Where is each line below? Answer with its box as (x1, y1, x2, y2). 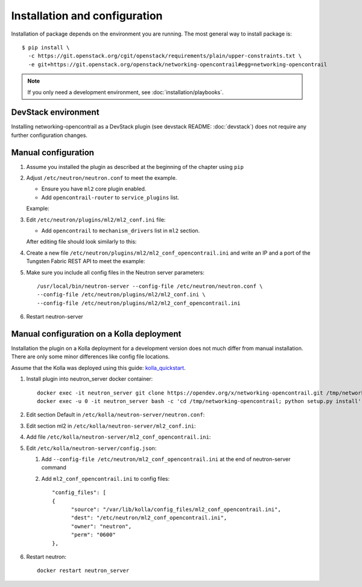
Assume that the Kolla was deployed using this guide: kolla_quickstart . (11, 364, 186, 371)
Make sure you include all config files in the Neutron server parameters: (26, 268, 205, 276)
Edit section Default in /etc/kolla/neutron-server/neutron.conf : (26, 411, 205, 419)
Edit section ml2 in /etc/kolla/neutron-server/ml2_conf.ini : (26, 422, 196, 430)
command (41, 464, 66, 471)
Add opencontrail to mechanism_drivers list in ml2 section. (41, 227, 200, 235)
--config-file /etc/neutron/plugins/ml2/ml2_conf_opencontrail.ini (37, 299, 241, 306)
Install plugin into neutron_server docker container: (26, 375, 153, 382)
